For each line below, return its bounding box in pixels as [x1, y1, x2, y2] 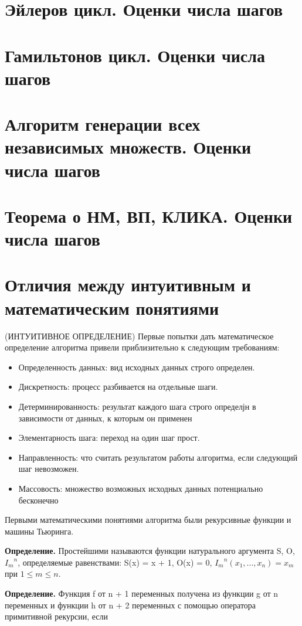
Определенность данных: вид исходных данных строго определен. [18, 360, 255, 373]
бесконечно [18, 494, 59, 506]
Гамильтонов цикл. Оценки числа [5, 43, 265, 67]
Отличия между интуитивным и [5, 273, 251, 297]
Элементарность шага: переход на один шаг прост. [18, 431, 200, 444]
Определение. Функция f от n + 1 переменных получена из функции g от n [5, 587, 279, 600]
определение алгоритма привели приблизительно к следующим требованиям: [5, 341, 280, 353]
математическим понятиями [5, 295, 219, 319]
